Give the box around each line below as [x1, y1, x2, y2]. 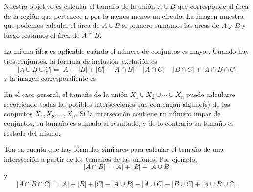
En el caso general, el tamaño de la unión [4, 89, 128, 99]
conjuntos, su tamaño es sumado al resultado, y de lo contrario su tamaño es [4, 118, 234, 128]
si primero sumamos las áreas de [122, 20, 219, 30]
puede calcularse [186, 89, 235, 99]
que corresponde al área [177, 1, 249, 11]
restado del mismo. [4, 127, 61, 138]
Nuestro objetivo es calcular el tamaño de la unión [4, 1, 155, 11]
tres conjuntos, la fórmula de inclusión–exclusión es [4, 55, 157, 66]
